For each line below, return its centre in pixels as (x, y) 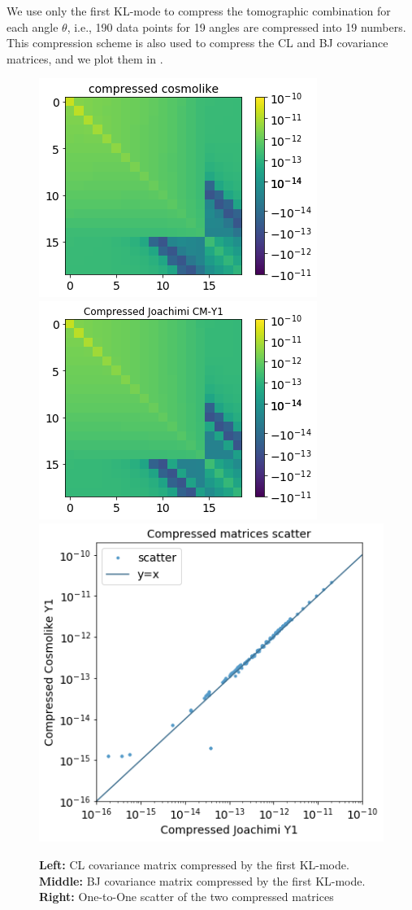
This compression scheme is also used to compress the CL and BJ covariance (197, 43)
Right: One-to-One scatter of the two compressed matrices (186, 897)
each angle (33, 26)
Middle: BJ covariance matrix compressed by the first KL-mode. (202, 880)
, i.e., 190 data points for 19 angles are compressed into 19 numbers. (236, 26)
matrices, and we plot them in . (85, 58)
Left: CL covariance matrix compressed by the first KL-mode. (194, 864)
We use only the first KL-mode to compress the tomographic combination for (199, 11)
